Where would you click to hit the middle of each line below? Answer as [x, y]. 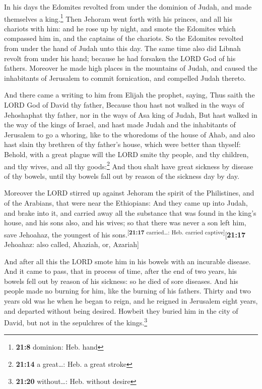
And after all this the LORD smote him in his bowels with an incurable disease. [127, 261]
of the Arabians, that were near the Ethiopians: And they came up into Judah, [126, 203]
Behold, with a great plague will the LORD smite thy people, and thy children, [126, 154]
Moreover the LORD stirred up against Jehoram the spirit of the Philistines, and [129, 193]
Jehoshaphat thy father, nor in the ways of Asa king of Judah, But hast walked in [131, 114]
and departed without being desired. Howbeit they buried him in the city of [121, 310]
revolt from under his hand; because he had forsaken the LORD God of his [120, 58]
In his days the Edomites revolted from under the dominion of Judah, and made [128, 7]
